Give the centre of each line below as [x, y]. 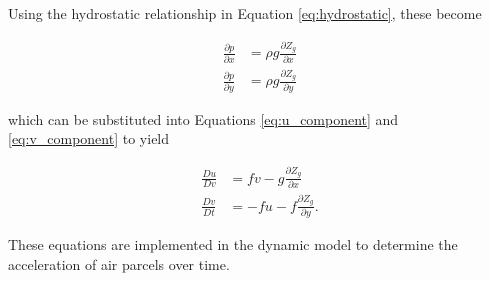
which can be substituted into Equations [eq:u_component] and [203, 118]
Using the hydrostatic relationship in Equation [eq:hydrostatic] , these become [245, 13]
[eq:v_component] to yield [89, 138]
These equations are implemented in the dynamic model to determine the [233, 244]
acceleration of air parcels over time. [119, 263]
